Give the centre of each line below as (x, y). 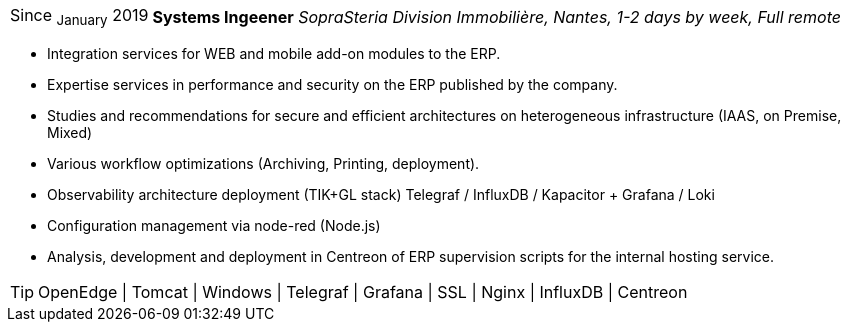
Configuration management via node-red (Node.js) (214, 226)
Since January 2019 (79, 17)
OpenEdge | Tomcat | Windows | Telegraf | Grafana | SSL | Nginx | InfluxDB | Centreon (363, 292)
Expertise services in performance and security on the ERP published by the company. (332, 85)
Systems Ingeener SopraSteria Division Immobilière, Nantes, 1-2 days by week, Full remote (496, 16)
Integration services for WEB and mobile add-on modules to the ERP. (274, 54)
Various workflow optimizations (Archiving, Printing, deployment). (263, 164)
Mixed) (70, 133)
